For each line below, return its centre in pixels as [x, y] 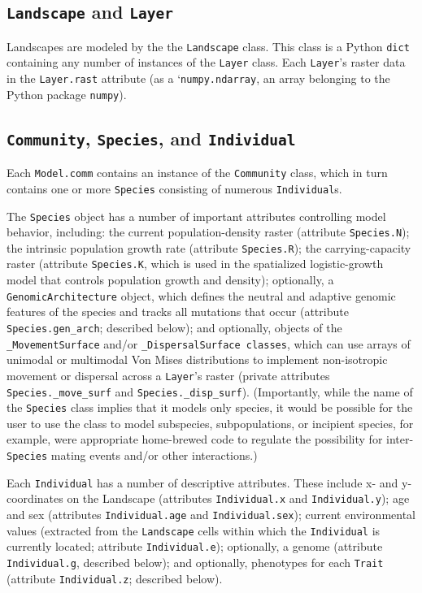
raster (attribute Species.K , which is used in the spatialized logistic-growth [195, 264]
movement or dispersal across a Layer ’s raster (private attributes [168, 375]
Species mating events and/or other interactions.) [132, 455]
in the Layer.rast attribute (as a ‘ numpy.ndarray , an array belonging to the [198, 78]
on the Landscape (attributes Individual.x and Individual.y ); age [238, 498]
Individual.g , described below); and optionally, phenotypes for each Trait [195, 562]
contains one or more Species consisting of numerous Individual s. [174, 188]
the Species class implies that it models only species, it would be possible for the [210, 407]
